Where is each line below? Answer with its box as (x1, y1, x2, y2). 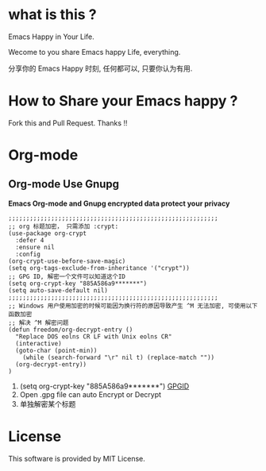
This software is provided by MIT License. (8, 454, 145, 463)
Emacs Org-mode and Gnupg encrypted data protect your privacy (8, 199, 230, 208)
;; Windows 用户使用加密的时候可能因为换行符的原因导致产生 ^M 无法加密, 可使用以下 (8, 302, 258, 310)
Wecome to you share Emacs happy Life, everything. (8, 47, 181, 56)
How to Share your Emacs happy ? (8, 92, 238, 110)
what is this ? (8, 6, 97, 24)
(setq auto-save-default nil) (8, 286, 109, 295)
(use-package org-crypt (8, 229, 87, 237)
